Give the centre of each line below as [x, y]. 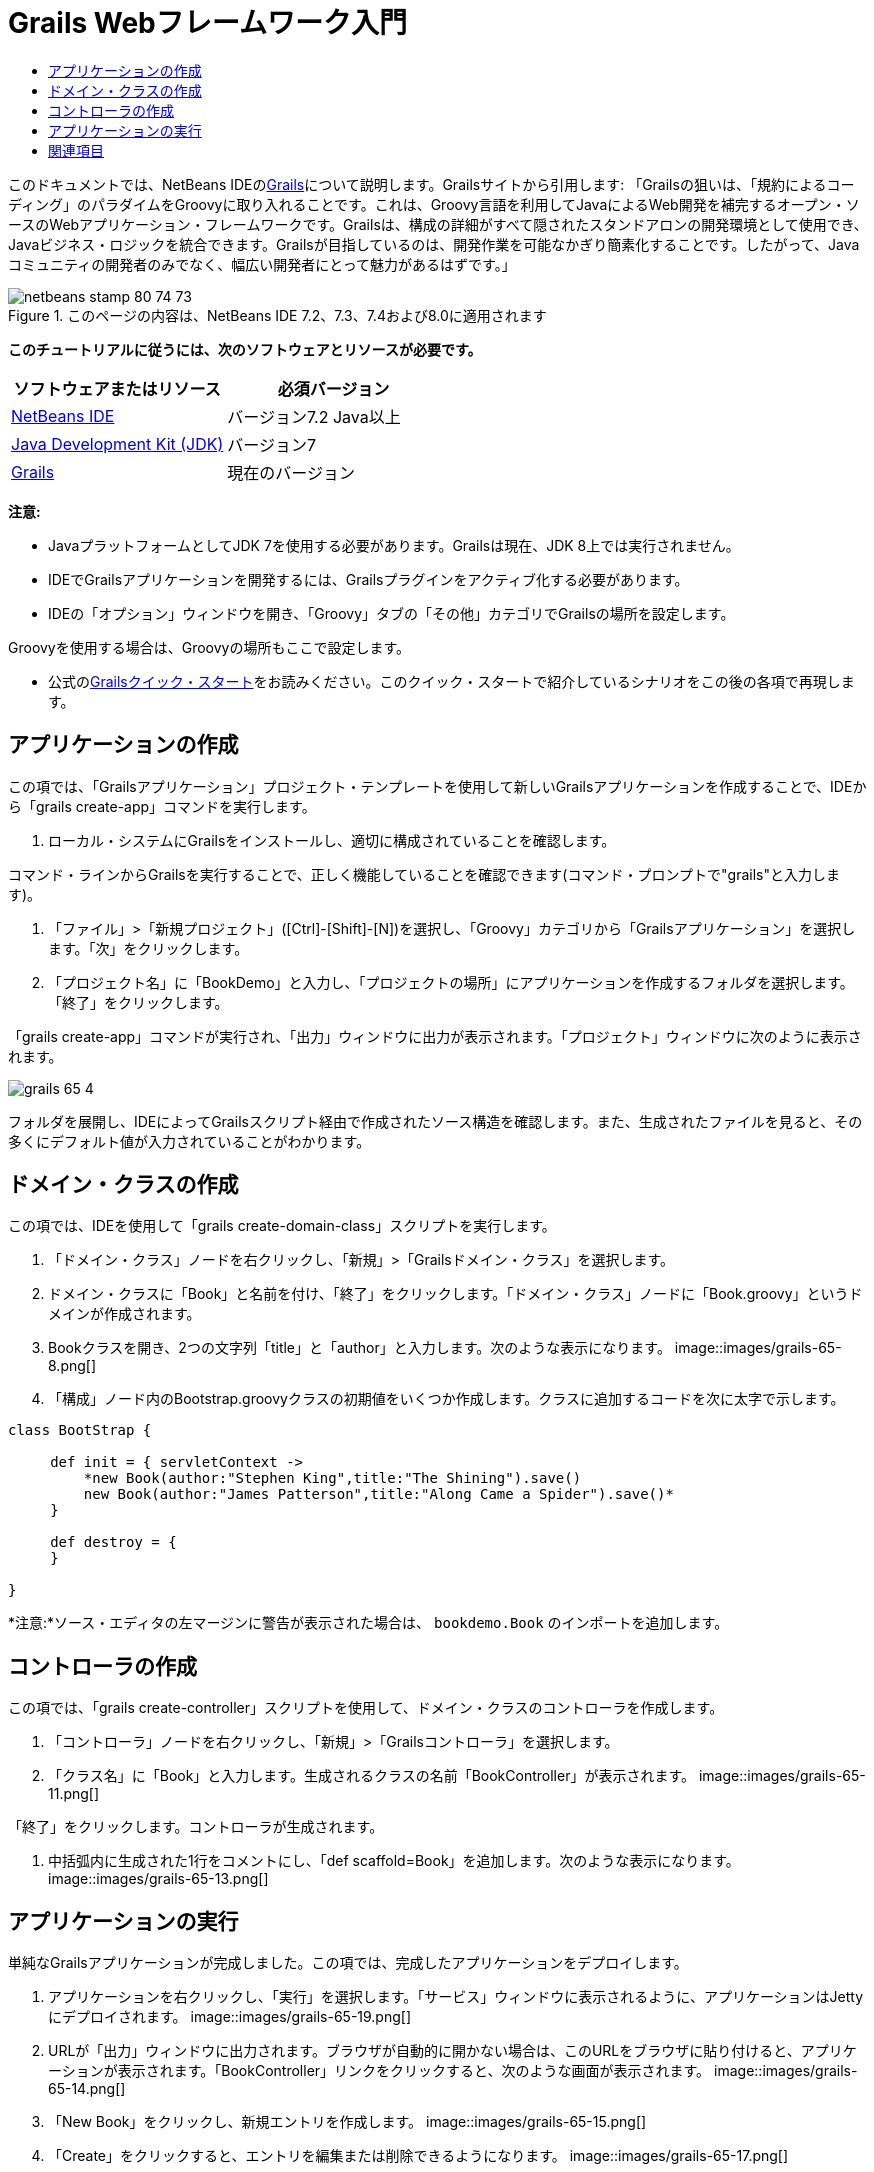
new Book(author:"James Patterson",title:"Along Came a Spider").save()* [378, 1494]
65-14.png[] [87, 2089]
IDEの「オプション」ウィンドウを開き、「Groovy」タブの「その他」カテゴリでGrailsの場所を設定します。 [391, 613]
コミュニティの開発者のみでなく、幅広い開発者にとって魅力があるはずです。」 [262, 264]
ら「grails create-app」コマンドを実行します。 [162, 806]
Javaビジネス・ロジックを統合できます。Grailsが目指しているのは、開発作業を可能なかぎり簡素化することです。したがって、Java [434, 244]
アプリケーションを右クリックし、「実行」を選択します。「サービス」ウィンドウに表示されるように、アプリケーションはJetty [456, 1997]
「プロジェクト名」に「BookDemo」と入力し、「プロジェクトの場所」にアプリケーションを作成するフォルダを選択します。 [451, 982]
